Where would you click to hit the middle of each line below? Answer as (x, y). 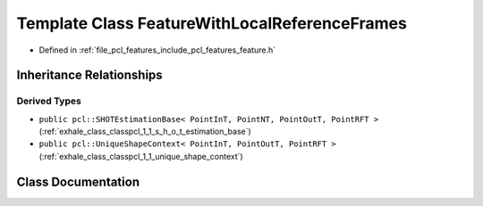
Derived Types (49, 101)
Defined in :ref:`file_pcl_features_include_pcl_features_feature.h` (157, 50)
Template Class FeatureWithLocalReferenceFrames (212, 23)
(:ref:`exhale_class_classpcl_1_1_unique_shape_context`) (141, 156)
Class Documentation (78, 181)
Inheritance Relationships (89, 75)
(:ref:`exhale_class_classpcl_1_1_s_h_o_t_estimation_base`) (145, 132)
